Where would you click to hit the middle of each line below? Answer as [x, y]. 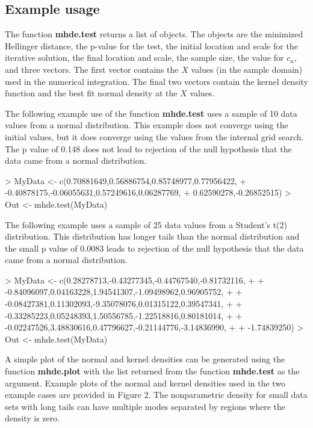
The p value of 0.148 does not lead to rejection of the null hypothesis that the [148, 148]
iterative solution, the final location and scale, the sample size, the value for [144, 57]
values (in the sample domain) [247, 69]
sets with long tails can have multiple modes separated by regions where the [145, 406]
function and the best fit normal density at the [91, 93]
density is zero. [33, 418]
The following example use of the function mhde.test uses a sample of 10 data [151, 113]
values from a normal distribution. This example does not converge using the [147, 125]
